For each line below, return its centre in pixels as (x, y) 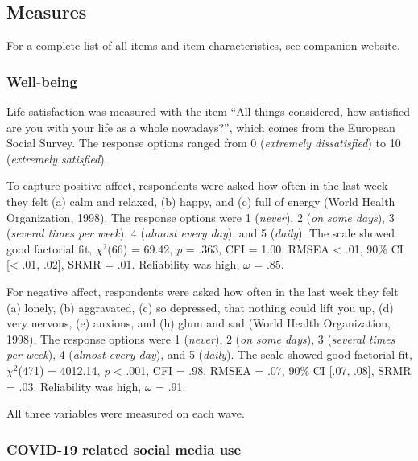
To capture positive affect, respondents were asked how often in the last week (197, 185)
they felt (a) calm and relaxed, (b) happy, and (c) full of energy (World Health (201, 201)
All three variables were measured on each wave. (126, 413)
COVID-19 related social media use (124, 449)
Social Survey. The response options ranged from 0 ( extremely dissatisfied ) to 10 (204, 143)
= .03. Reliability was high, (74, 386)
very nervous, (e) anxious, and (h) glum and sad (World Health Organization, (199, 323)
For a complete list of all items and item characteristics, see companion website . (203, 45)
